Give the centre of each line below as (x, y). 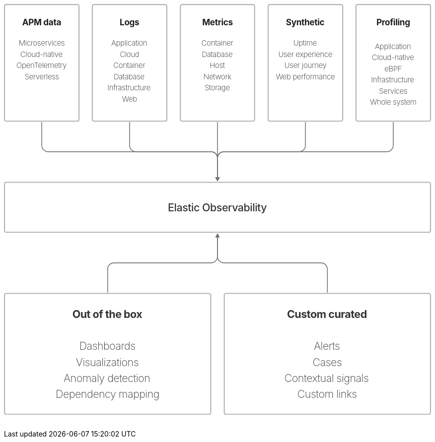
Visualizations (107, 362)
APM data (42, 22)
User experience (305, 54)
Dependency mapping (108, 394)
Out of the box (107, 314)
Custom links (327, 394)
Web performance (305, 76)
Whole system (393, 102)
